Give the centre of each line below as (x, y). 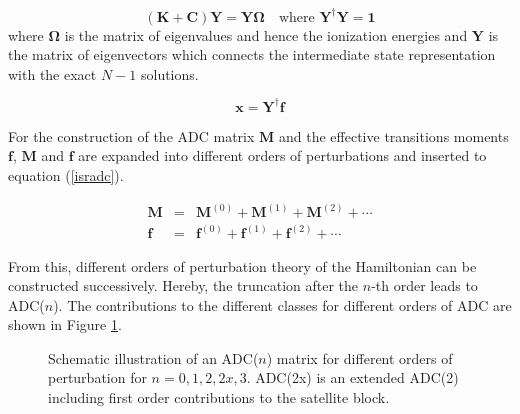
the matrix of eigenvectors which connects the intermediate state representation (252, 54)
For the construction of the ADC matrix (131, 135)
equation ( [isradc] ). (66, 174)
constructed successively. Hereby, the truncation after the (183, 285)
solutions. (169, 73)
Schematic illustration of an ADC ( (153, 357)
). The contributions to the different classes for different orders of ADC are (282, 304)
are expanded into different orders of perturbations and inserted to (282, 155)
